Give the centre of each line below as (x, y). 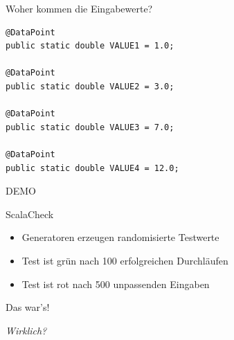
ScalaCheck (30, 214)
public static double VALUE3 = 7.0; (90, 127)
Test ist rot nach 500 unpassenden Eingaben (116, 284)
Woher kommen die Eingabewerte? (79, 8)
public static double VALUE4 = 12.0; (92, 168)
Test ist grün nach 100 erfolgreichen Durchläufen (125, 260)
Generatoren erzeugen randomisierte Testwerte (120, 237)
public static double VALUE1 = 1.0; (90, 46)
